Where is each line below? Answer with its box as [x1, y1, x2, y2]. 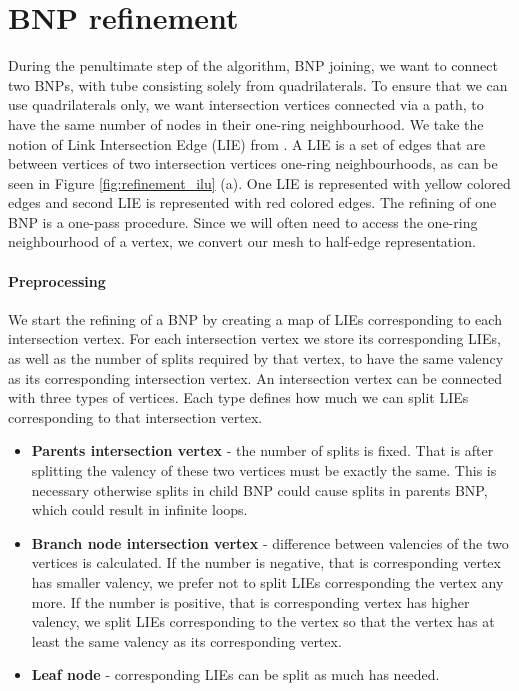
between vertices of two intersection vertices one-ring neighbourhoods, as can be [8, 153, 498, 174]
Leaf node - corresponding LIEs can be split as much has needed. [31, 664, 440, 685]
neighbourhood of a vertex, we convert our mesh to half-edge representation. [8, 231, 476, 252]
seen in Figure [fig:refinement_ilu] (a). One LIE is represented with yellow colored [8, 172, 511, 193]
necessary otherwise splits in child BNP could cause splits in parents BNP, [31, 479, 488, 500]
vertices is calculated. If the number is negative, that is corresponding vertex [31, 552, 501, 573]
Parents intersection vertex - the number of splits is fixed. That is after [31, 440, 494, 461]
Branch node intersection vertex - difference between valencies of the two [31, 532, 509, 553]
